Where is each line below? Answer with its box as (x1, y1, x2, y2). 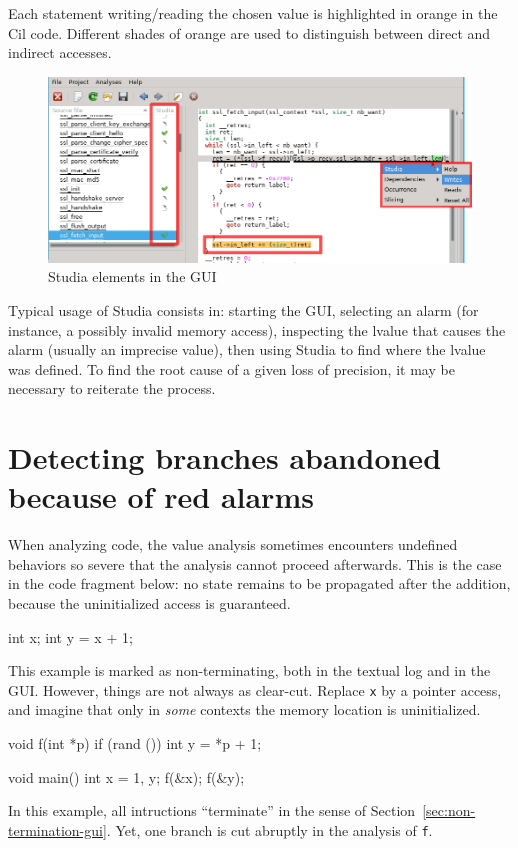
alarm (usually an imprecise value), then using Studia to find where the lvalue (8, 339, 486, 360)
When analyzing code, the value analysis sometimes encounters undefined (8, 534, 458, 555)
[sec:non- (422, 800, 476, 821)
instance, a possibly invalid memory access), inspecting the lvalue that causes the (8, 319, 506, 340)
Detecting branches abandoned (8, 437, 442, 478)
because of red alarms (8, 476, 314, 517)
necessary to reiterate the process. (8, 378, 216, 399)
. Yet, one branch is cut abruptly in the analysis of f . (106, 819, 433, 840)
